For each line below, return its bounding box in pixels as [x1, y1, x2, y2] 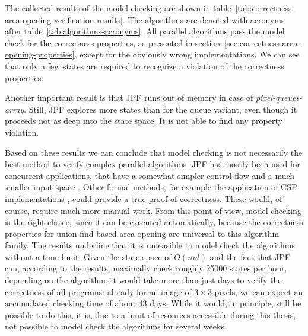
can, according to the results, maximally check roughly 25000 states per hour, [5, 262, 287, 274]
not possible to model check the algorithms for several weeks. [5, 320, 227, 332]
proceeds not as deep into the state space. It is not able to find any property [5, 114, 282, 127]
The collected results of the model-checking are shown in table [5, 2, 231, 14]
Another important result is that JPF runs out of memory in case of [5, 91, 253, 104]
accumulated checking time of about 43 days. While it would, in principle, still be [5, 297, 301, 309]
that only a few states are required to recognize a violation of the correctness [5, 59, 284, 72]
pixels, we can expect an [214, 285, 303, 297]
